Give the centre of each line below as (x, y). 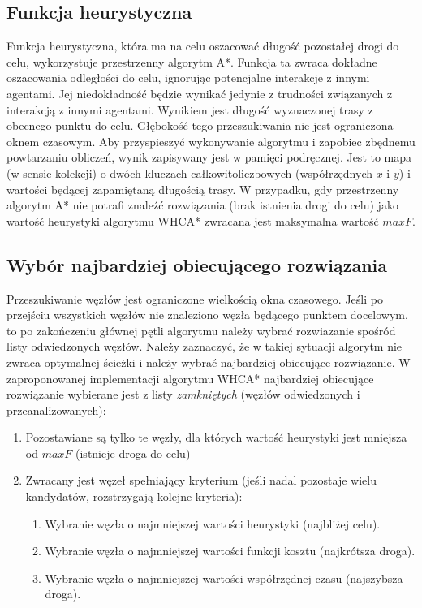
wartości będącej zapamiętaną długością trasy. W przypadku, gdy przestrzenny (203, 189)
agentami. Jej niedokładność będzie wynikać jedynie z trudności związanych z (200, 93)
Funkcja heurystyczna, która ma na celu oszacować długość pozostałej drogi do (203, 46)
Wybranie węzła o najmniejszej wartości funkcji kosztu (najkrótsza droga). (230, 551)
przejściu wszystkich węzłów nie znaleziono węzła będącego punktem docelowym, (207, 315)
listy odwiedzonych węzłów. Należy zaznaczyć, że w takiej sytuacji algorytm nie (205, 346)
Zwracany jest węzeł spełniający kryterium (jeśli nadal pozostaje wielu (201, 480)
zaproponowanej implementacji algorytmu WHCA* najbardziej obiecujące (190, 378)
